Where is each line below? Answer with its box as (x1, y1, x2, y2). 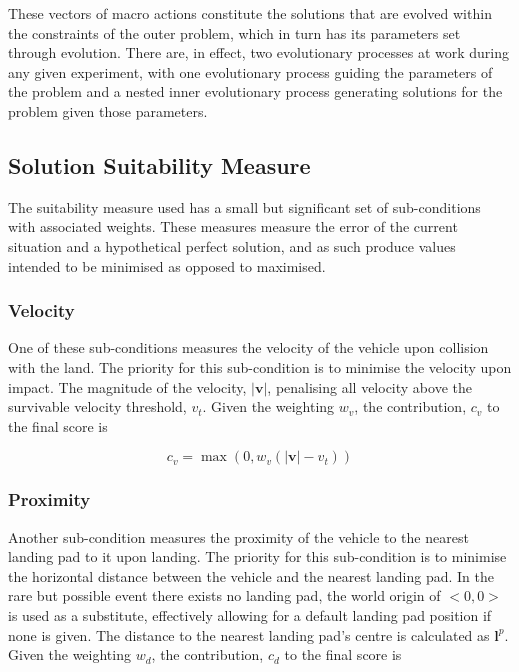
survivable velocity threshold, (8, 396, 187, 417)
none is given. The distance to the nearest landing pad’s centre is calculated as (8, 624, 490, 645)
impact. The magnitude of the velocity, (8, 376, 247, 397)
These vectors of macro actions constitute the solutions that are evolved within (8, 3, 492, 23)
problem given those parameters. (8, 100, 208, 121)
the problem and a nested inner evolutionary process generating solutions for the (8, 81, 503, 102)
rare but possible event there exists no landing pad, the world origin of (8, 585, 441, 606)
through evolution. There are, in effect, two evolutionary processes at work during (8, 42, 510, 63)
